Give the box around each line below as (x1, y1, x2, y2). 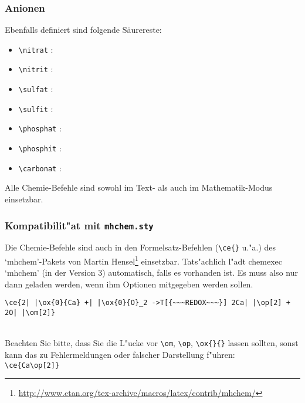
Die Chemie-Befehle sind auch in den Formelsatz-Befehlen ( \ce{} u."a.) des (5, 241, 276, 253)
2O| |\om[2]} (5, 309, 55, 317)
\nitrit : (18, 63, 53, 75)
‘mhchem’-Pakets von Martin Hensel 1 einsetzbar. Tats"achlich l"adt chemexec (5, 253, 283, 267)
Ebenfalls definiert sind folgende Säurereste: (5, 23, 162, 36)
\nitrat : (18, 43, 53, 55)
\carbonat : (18, 161, 62, 174)
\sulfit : (18, 102, 53, 114)
